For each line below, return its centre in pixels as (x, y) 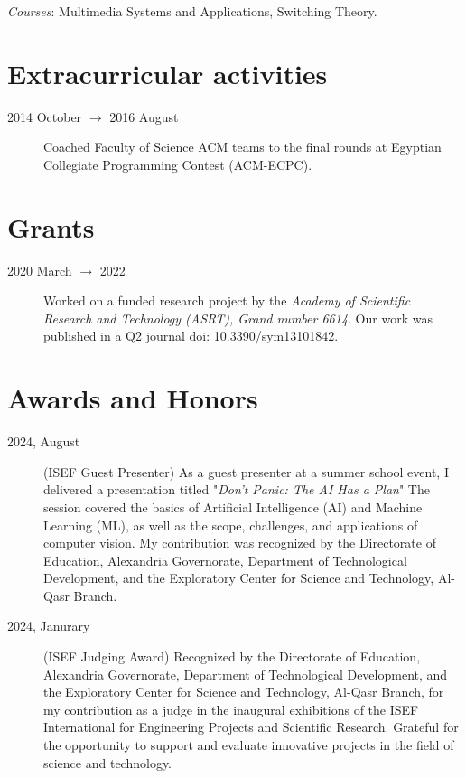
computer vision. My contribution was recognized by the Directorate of (240, 543)
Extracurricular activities (168, 73)
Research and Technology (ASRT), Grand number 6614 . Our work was (238, 318)
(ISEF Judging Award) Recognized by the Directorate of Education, (232, 656)
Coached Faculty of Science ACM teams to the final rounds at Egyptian (242, 147)
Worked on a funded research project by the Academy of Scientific (227, 300)
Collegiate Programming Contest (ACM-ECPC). (178, 164)
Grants (51, 226)
